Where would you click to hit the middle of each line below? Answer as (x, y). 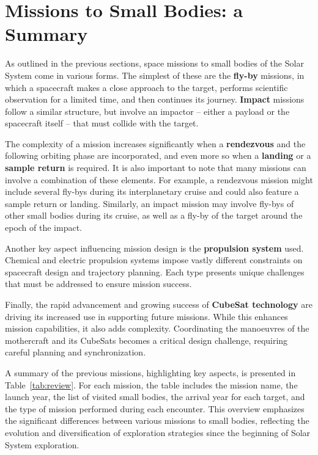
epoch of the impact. (43, 227)
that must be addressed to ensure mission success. (98, 284)
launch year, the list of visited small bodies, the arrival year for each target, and (155, 397)
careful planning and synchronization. (76, 352)
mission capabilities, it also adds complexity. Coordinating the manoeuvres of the (157, 328)
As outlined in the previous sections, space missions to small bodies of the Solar (154, 63)
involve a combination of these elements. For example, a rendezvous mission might (159, 179)
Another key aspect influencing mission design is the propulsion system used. (154, 248)
